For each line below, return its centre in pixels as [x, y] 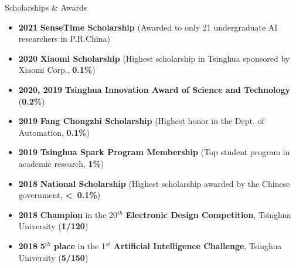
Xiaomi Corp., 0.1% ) [57, 70]
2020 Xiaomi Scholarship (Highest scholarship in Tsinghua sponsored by [154, 58]
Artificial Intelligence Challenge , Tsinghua [198, 245]
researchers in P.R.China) [64, 38]
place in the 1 [80, 245]
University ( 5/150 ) [53, 257]
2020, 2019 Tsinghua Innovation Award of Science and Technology [154, 89]
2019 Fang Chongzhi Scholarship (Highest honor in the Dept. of [141, 121]
